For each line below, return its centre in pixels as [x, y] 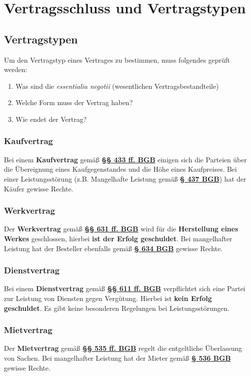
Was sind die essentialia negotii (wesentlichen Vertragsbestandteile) [117, 86]
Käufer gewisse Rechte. [39, 188]
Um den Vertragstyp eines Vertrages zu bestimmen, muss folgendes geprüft [117, 59]
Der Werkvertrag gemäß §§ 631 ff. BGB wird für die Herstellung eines [121, 229]
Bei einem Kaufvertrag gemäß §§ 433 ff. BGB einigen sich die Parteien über [125, 159]
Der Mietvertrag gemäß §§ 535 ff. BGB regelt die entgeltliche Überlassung [123, 348]
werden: [16, 69]
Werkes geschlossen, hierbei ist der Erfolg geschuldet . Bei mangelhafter [118, 238]
